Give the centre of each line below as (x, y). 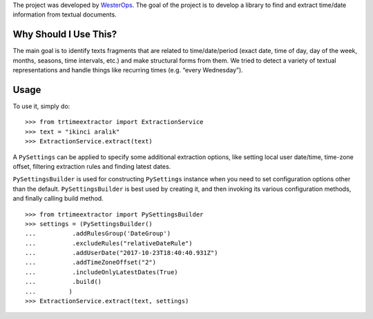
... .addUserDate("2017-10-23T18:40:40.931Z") (122, 253)
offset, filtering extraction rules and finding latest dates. (92, 166)
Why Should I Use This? (65, 34)
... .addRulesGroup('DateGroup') (98, 234)
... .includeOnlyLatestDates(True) (102, 272)
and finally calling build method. (58, 198)
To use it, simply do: (41, 106)
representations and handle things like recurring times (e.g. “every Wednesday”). (128, 70)
